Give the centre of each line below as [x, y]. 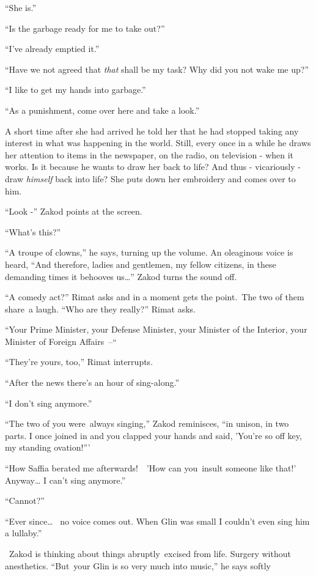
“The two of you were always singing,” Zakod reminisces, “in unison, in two [147, 423]
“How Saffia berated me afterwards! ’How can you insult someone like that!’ [151, 468]
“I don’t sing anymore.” [49, 403]
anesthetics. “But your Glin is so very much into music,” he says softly [138, 565]
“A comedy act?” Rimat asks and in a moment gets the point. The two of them [155, 297]
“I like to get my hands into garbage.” [75, 90]
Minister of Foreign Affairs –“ [61, 341]
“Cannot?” [25, 500]
